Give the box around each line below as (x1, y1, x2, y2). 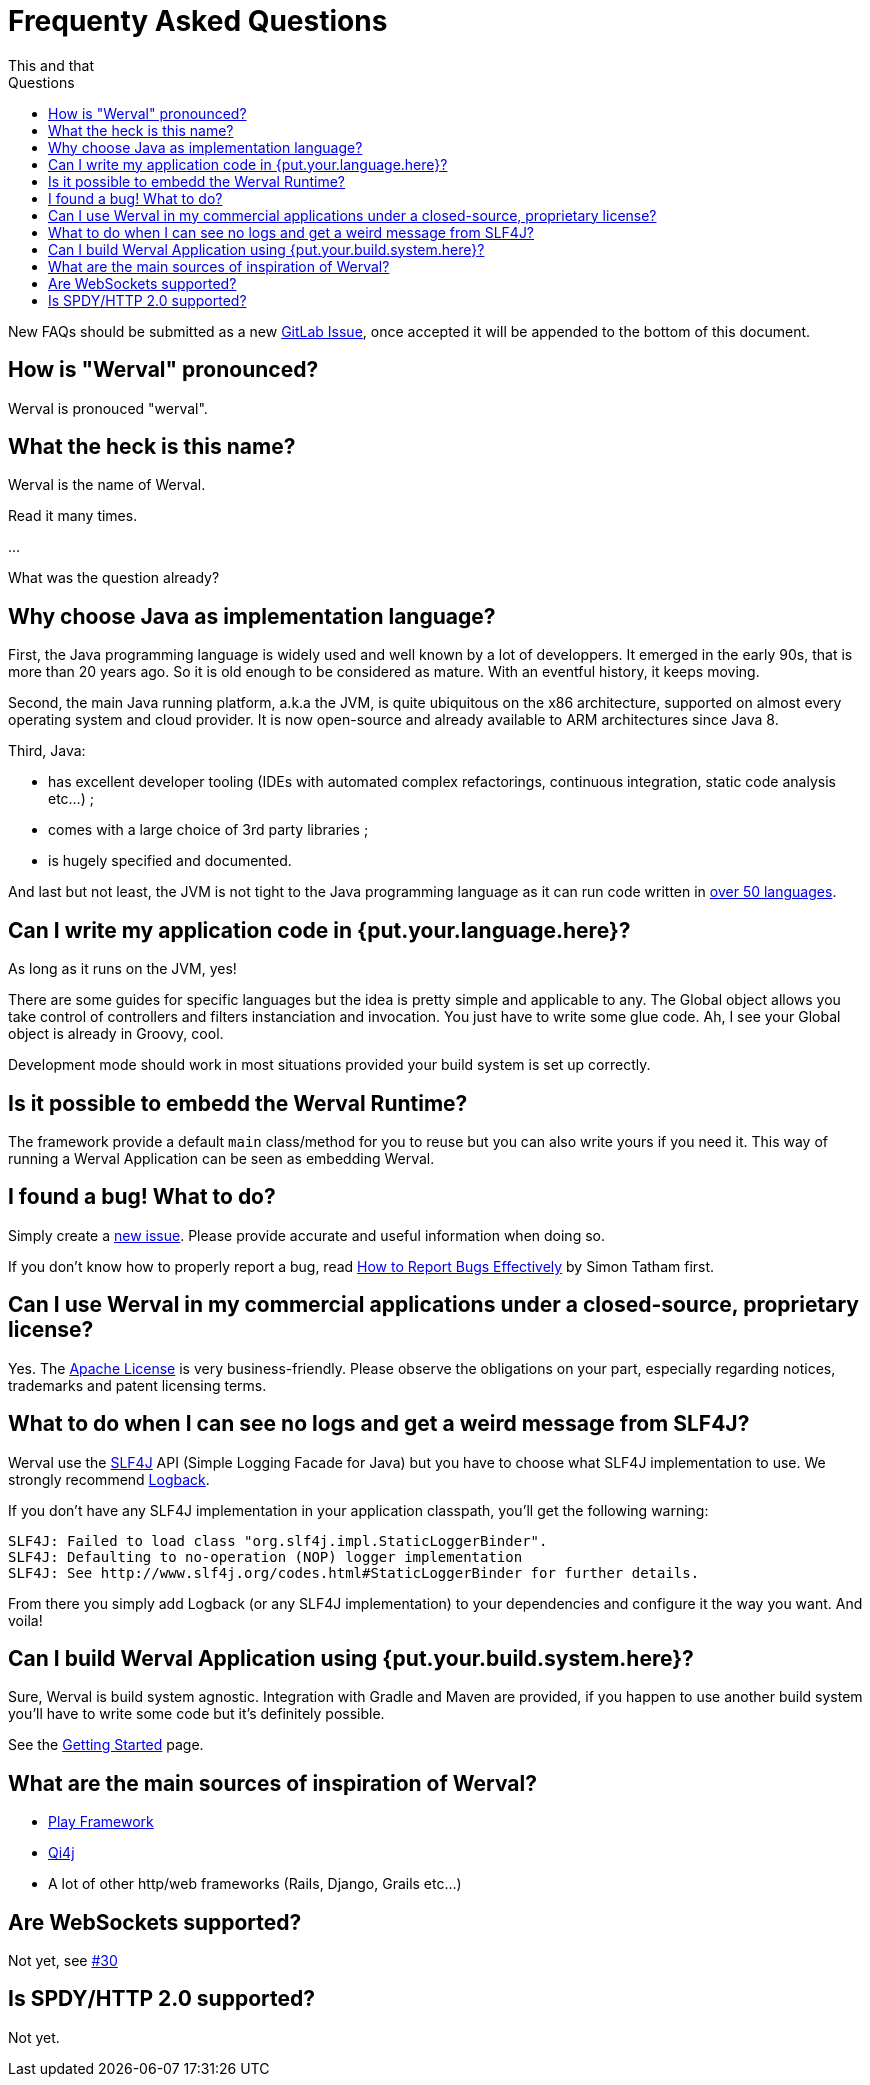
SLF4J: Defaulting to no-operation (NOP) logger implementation (8, 1548, 523, 1565)
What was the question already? (8, 569, 220, 587)
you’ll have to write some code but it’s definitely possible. (8, 1705, 385, 1723)
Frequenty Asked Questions (8, 4, 388, 38)
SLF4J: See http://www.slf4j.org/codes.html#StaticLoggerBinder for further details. (8, 1564, 700, 1581)
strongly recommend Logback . (8, 1470, 210, 1488)
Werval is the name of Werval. (8, 476, 206, 494)
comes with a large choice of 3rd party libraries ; (48, 821, 369, 839)
